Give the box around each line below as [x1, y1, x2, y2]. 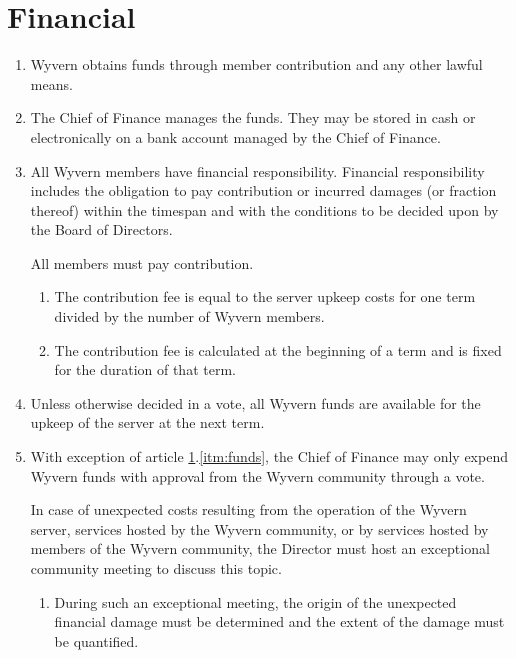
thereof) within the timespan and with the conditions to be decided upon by [30, 199, 499, 220]
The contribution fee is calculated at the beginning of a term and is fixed [54, 339, 502, 360]
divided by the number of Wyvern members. [54, 306, 325, 327]
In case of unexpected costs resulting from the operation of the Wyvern [30, 499, 467, 520]
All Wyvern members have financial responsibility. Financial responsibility [30, 160, 485, 181]
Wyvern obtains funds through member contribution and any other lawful [30, 54, 483, 75]
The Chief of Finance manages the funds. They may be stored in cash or [30, 107, 476, 128]
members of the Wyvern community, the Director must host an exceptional [30, 538, 490, 559]
